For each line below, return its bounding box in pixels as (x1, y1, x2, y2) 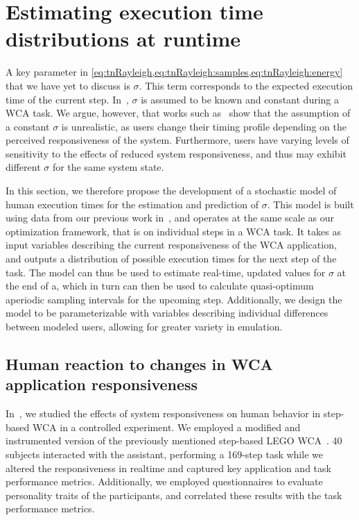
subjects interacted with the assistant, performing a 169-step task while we (6, 446, 323, 461)
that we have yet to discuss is (6, 78, 130, 92)
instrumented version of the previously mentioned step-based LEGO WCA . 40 (6, 433, 342, 448)
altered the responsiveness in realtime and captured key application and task (6, 460, 331, 475)
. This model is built (267, 196, 354, 211)
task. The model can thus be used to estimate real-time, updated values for (6, 265, 326, 279)
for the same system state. (52, 160, 164, 174)
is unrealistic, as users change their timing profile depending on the (61, 119, 347, 133)
